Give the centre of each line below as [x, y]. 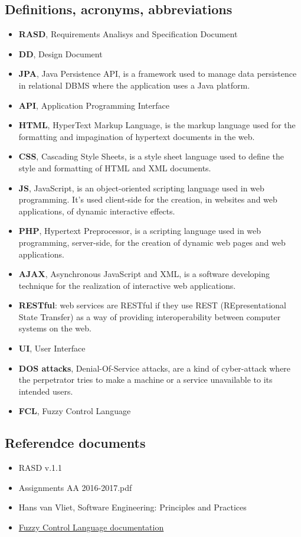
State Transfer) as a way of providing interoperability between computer [150, 316]
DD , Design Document [60, 53]
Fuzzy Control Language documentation [91, 527]
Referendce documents [75, 443]
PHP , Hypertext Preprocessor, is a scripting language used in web [140, 231]
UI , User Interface [52, 348]
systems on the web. [55, 328]
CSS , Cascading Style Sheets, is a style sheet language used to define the [151, 156]
